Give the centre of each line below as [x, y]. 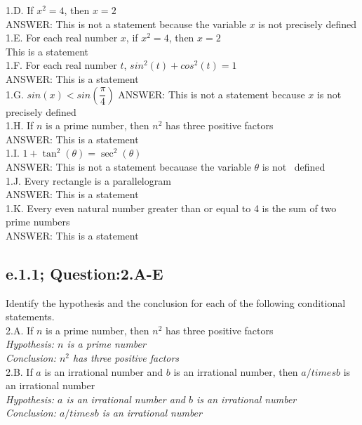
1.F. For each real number [61, 65]
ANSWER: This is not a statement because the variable [126, 24]
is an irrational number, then [236, 371]
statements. [30, 316]
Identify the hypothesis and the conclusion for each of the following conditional [176, 302]
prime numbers [38, 222]
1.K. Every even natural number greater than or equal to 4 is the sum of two [171, 208]
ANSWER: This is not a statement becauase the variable [128, 166]
